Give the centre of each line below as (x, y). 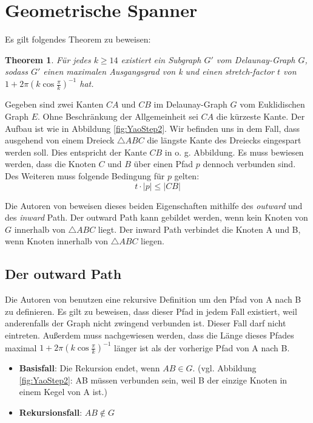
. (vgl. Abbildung (224, 368)
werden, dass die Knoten (50, 164)
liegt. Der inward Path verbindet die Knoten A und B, (199, 229)
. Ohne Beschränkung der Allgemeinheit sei (118, 116)
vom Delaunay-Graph (256, 59)
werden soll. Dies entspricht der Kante (76, 152)
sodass (16, 71)
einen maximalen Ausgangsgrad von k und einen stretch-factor (159, 71)
